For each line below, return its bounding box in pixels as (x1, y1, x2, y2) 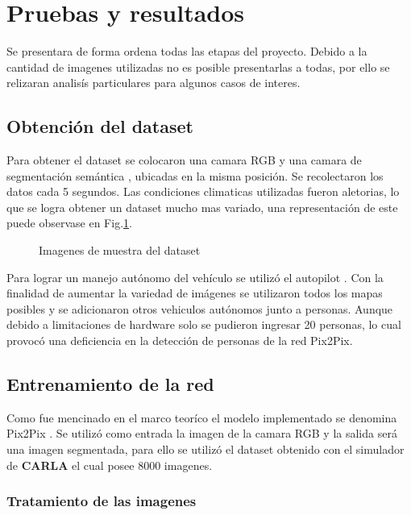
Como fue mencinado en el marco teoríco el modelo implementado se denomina (6, 409, 397, 426)
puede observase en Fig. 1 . (6, 214, 132, 231)
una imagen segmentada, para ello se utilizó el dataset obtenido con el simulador (6, 441, 405, 458)
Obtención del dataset (6, 114, 193, 139)
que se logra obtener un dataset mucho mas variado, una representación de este (6, 198, 398, 215)
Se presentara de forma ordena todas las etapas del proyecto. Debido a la (6, 43, 367, 60)
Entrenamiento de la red (6, 372, 214, 397)
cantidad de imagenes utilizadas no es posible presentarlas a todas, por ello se (6, 58, 390, 75)
